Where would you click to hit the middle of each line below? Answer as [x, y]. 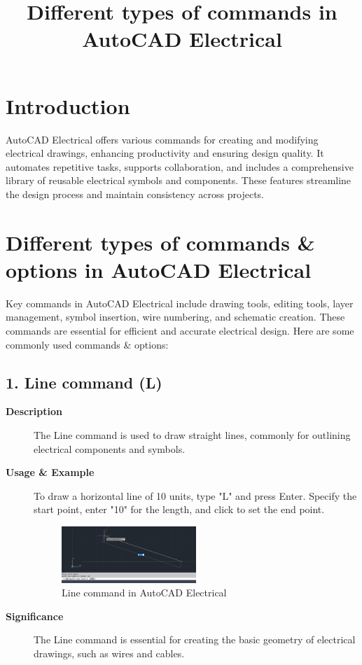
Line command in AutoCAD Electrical [144, 593]
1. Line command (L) [84, 382]
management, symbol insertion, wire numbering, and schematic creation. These [175, 317]
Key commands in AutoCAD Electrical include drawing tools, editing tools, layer [180, 303]
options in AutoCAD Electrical [159, 269]
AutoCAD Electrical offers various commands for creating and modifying [162, 139]
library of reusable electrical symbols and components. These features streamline [179, 180]
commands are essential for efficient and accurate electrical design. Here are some [180, 330]
